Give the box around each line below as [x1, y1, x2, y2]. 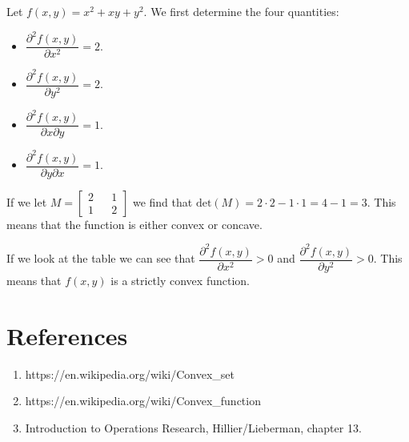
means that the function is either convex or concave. [6, 215, 263, 232]
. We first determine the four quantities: [143, 3, 339, 19]
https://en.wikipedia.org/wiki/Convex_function [25, 392, 261, 409]
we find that [132, 193, 193, 210]
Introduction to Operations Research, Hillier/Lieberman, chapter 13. [25, 419, 362, 436]
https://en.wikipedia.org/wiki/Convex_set [25, 365, 235, 382]
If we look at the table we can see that [6, 250, 195, 267]
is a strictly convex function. [110, 272, 250, 288]
